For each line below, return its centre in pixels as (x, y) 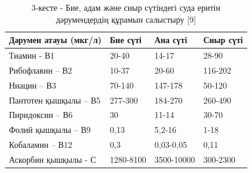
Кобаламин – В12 (41, 145)
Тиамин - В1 (32, 55)
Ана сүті (171, 40)
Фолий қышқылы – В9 (50, 130)
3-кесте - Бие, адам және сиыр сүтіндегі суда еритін (126, 7)
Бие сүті (126, 40)
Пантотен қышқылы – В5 (55, 100)
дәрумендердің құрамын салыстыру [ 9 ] (126, 19)
